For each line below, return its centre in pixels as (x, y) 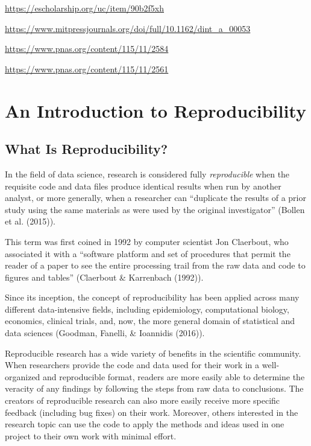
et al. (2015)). (30, 221)
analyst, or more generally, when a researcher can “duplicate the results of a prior (155, 198)
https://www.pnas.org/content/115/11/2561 (87, 68)
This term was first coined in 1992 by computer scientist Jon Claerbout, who (147, 241)
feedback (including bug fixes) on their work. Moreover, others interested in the (152, 412)
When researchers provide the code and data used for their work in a (132, 365)
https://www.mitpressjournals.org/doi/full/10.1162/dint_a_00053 (128, 28)
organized (23, 376)
